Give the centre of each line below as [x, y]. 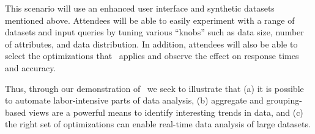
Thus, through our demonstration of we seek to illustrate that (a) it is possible [154, 88]
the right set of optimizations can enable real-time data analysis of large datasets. [158, 124]
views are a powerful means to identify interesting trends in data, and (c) [166, 112]
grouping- [284, 100]
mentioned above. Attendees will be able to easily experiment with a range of [150, 20]
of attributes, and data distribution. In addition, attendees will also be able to [151, 44]
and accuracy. [31, 67]
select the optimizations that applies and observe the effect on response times [152, 56]
